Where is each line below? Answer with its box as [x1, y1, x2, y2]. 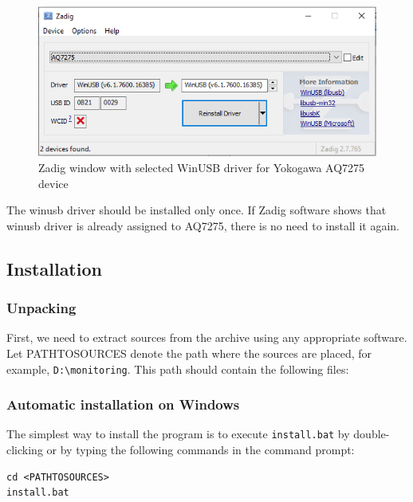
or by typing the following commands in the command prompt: [46, 441, 355, 458]
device [38, 175, 69, 191]
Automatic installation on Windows [6, 394, 240, 414]
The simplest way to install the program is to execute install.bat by [6, 426, 350, 442]
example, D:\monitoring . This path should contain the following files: [6, 360, 349, 377]
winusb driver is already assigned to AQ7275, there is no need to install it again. [6, 217, 399, 233]
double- [353, 426, 390, 442]
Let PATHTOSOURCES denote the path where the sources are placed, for [6, 345, 372, 361]
